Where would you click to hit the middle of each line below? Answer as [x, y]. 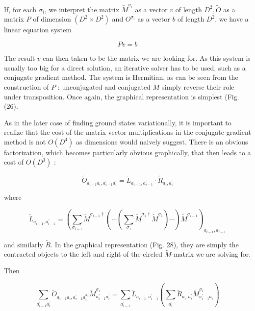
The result [20, 58]
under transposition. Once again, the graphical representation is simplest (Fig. [122, 96]
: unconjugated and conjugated [104, 86]
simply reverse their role [198, 86]
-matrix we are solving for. [211, 254]
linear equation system [38, 30]
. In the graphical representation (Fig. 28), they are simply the [145, 244]
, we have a [232, 19]
